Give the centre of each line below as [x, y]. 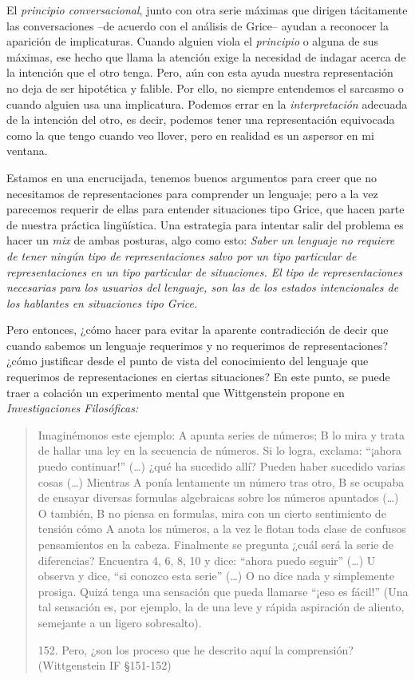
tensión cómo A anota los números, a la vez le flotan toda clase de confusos [222, 529]
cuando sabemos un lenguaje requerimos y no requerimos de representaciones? [198, 345]
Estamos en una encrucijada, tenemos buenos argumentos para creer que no [192, 177]
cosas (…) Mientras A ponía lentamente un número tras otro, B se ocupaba [221, 481]
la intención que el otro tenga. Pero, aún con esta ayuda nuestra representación [200, 72]
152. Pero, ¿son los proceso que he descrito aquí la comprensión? [196, 649]
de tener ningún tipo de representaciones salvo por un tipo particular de [182, 255]
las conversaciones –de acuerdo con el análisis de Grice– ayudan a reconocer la [198, 25]
